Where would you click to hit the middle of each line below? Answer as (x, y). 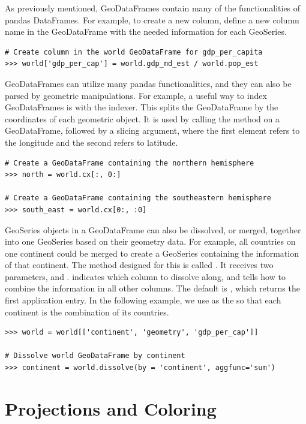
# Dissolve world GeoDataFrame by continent (95, 356)
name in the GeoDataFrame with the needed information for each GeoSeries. (146, 31)
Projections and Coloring (111, 408)
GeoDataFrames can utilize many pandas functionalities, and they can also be (148, 83)
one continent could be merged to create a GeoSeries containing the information (152, 253)
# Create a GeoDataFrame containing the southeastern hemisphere (138, 198)
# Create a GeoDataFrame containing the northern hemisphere (130, 163)
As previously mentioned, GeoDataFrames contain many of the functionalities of (153, 8)
